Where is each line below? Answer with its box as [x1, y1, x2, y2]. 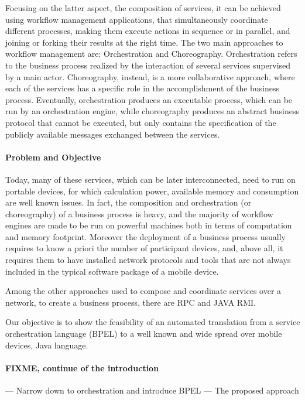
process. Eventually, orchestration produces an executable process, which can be [5, 93, 293, 105]
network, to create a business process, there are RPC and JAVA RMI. [5, 296, 256, 308]
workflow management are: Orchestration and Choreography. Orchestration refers [5, 47, 297, 60]
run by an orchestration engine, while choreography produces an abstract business [5, 105, 300, 117]
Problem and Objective [5, 151, 101, 163]
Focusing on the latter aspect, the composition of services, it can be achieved [5, 2, 281, 13]
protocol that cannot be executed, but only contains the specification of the [5, 116, 276, 128]
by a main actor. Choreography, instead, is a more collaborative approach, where [5, 70, 295, 83]
